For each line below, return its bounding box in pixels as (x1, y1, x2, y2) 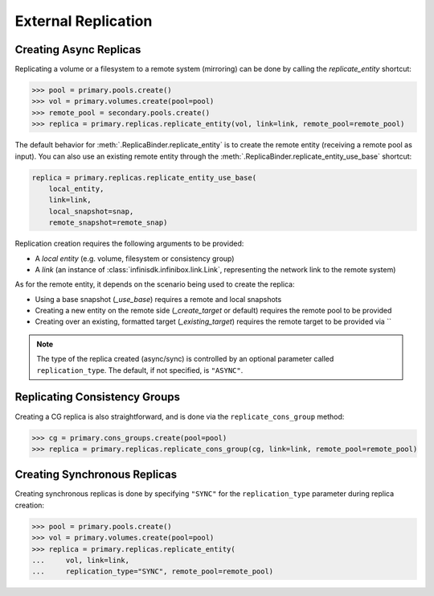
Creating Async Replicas (14, 43, 141, 56)
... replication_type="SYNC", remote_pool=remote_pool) (31, 567, 274, 576)
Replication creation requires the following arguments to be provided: (14, 238, 244, 249)
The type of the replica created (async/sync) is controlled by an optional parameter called (36, 354, 334, 364)
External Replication (14, 12, 153, 30)
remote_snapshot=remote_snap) (48, 218, 168, 227)
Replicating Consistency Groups (14, 391, 181, 404)
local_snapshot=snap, (48, 206, 134, 216)
